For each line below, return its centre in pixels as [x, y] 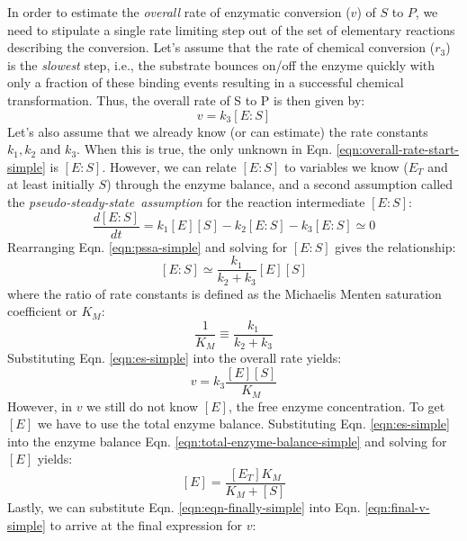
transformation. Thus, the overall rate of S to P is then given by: [186, 99]
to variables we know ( [346, 166]
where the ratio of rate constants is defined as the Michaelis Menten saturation [225, 293]
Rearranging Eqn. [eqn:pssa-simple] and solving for [148, 246]
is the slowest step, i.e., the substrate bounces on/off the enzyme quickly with [221, 64]
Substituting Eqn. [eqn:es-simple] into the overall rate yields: [175, 358]
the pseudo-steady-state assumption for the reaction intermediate [186, 201]
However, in [40, 406]
